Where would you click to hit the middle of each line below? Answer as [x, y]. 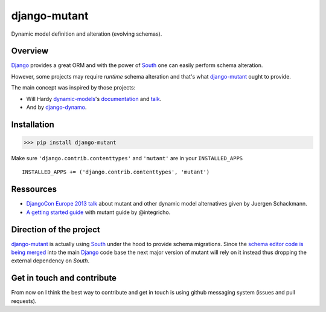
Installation [33, 124]
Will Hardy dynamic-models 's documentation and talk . [94, 99]
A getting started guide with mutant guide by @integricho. [98, 212]
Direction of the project [56, 229]
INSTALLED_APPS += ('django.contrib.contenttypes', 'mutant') [116, 172]
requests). [24, 301]
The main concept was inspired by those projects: [73, 88]
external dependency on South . [50, 261]
